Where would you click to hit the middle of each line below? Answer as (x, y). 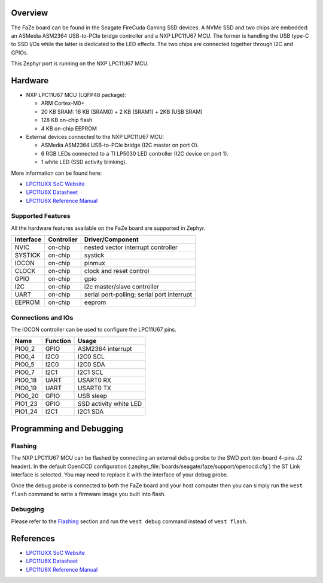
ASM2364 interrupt (105, 349)
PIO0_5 (25, 365)
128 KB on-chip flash (67, 120)
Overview (30, 13)
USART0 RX (95, 380)
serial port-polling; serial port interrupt (138, 294)
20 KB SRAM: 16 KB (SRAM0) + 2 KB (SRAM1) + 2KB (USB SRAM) (122, 111)
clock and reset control (117, 271)
